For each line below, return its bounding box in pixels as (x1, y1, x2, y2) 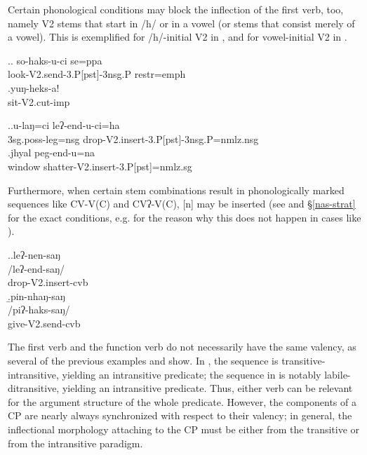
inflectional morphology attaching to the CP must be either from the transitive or (8, 422, 360, 437)
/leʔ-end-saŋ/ (8, 261, 65, 276)
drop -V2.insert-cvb (8, 275, 88, 290)
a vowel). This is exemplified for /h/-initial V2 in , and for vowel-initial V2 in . (8, 29, 347, 44)
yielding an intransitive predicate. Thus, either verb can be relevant (62, 381, 353, 395)
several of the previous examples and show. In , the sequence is (8, 353, 279, 368)
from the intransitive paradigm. (8, 435, 143, 450)
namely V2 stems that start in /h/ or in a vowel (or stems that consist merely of (8, 15, 355, 30)
